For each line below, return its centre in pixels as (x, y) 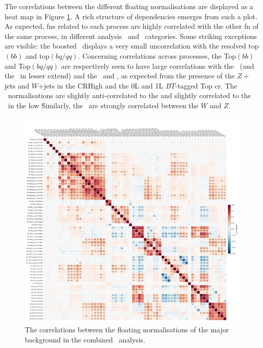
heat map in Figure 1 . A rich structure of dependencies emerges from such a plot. (131, 16)
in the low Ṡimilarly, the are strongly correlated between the (103, 105)
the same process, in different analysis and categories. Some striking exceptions (131, 36)
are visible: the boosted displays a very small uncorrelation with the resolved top (132, 46)
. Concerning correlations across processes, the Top (157, 55)
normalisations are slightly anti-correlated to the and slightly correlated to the (129, 95)
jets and (17, 85)
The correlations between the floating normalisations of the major (127, 330)
